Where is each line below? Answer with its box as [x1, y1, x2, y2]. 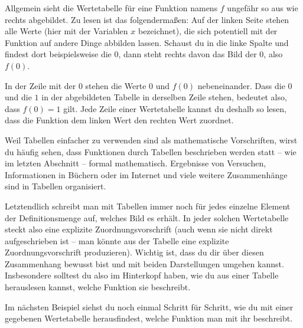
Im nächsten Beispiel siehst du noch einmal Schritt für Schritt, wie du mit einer [5, 300, 294, 313]
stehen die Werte [85, 79, 146, 91]
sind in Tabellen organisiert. [5, 180, 106, 192]
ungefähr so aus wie [227, 2, 298, 14]
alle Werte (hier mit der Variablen [5, 25, 128, 37]
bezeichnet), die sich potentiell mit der [138, 25, 278, 37]
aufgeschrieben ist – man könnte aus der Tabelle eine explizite [5, 234, 229, 247]
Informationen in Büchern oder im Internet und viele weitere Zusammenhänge [5, 168, 288, 181]
